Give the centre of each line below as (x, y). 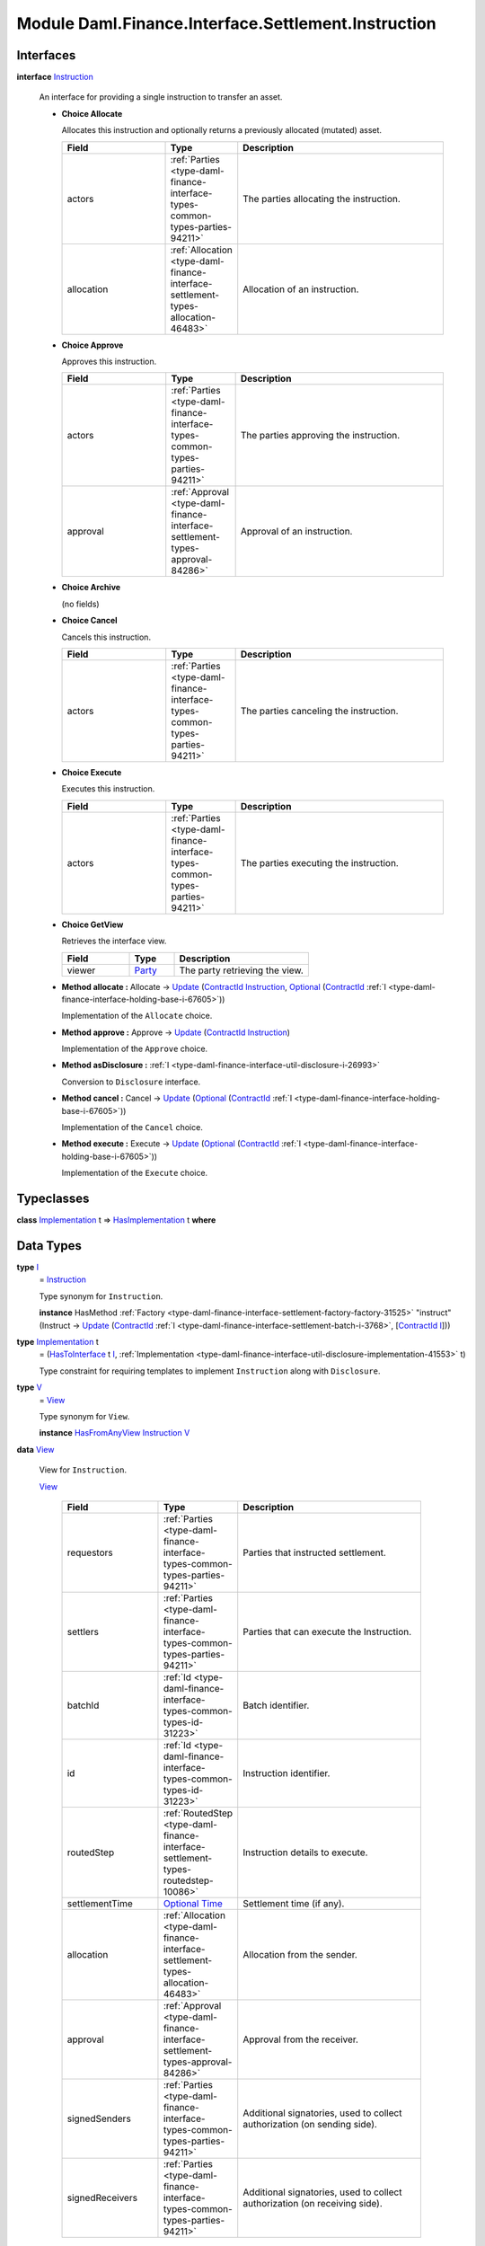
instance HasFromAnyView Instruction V (115, 1433)
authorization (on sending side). (310, 2124)
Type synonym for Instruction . (101, 1296)
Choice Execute (92, 772)
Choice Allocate (92, 113)
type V (29, 1387)
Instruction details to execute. (305, 1853)
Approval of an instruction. (296, 532)
